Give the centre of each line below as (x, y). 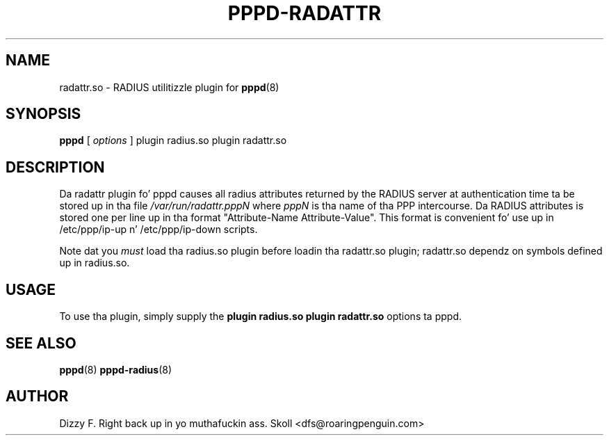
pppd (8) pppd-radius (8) (116, 369)
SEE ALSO (41, 343)
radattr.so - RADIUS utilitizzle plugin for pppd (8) (169, 87)
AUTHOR (37, 396)
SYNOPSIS (43, 114)
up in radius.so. (95, 263)
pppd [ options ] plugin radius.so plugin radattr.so (173, 141)
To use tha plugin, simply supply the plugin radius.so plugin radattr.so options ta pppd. (260, 316)
